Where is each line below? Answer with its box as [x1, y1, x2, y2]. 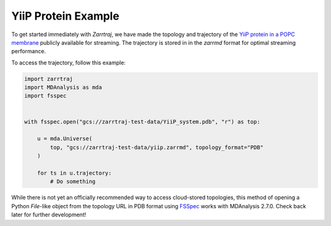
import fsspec [24, 92, 67, 99]
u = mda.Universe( [37, 135, 93, 142]
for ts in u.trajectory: [37, 170, 112, 176]
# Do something [50, 178, 96, 185]
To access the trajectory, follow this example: [11, 59, 126, 66]
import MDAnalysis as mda [24, 84, 102, 91]
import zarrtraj [24, 75, 74, 82]
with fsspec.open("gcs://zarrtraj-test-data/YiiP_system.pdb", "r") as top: [24, 118, 261, 125]
